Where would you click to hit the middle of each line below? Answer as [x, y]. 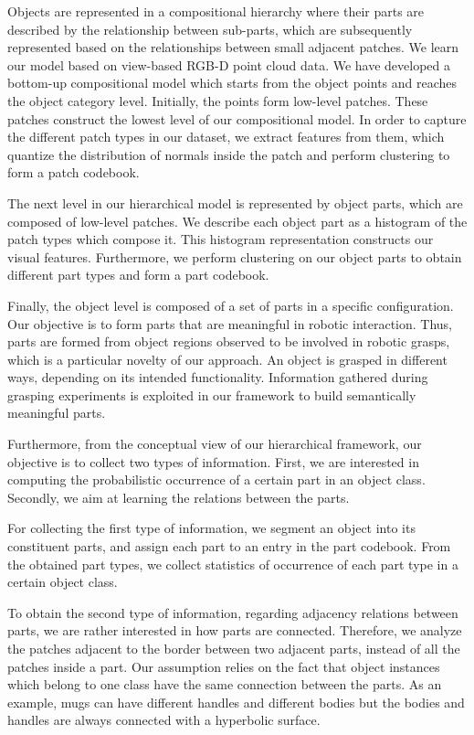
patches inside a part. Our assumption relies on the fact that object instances [224, 666]
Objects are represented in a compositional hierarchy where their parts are [216, 11]
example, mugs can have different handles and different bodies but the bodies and [236, 702]
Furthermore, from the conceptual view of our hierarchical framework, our [215, 444]
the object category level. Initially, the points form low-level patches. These [218, 100]
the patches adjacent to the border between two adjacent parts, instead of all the [234, 648]
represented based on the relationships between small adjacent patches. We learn [233, 47]
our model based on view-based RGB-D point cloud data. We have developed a [229, 64]
